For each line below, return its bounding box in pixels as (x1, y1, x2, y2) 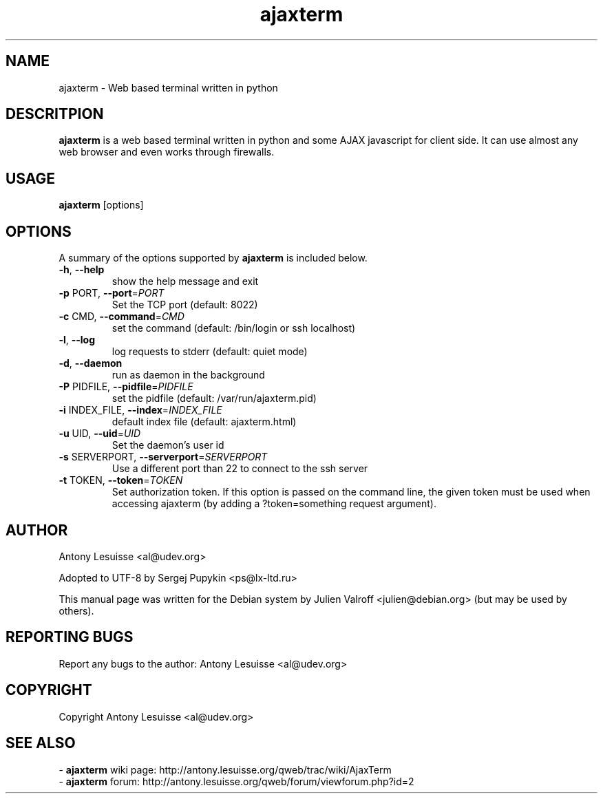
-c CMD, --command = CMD (59, 310, 184, 323)
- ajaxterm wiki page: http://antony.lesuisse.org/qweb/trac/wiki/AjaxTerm (59, 763, 392, 776)
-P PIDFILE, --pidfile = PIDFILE (59, 381, 193, 393)
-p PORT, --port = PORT (59, 287, 165, 299)
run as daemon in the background (112, 369, 265, 381)
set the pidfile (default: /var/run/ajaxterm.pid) (112, 392, 317, 405)
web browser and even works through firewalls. (59, 146, 275, 158)
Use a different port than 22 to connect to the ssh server (112, 462, 368, 475)
